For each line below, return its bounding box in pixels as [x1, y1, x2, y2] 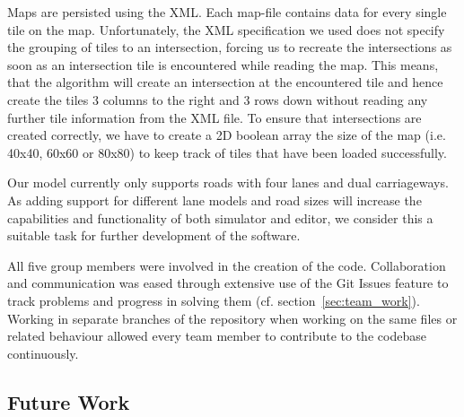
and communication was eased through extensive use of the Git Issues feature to [7, 274, 449, 292]
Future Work [7, 387, 130, 415]
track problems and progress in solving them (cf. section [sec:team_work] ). [7, 291, 420, 309]
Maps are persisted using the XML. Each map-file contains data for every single [7, 3, 447, 21]
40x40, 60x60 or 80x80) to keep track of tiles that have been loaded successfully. [7, 143, 447, 161]
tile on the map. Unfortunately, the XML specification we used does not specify [7, 20, 445, 39]
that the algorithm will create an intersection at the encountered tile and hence [7, 73, 443, 91]
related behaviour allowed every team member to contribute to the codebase [7, 326, 426, 345]
